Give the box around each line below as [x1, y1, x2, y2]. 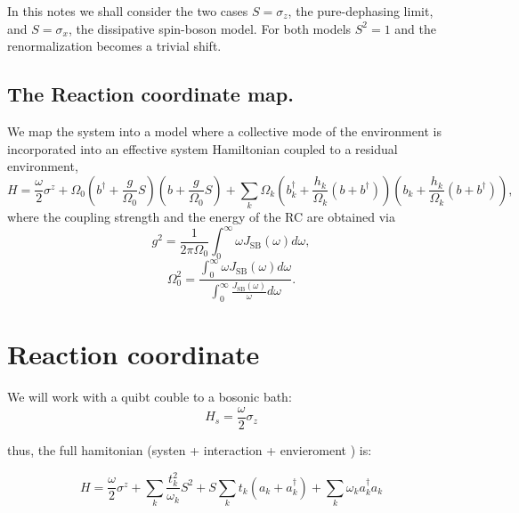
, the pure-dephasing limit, [288, 2, 434, 20]
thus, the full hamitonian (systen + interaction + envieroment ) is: [7, 441, 372, 460]
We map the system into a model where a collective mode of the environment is [7, 121, 442, 140]
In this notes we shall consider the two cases [7, 2, 248, 20]
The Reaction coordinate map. [7, 80, 294, 108]
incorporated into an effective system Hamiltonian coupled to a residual [7, 139, 398, 158]
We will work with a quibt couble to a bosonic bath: [7, 387, 292, 406]
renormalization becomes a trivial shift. [7, 37, 222, 55]
